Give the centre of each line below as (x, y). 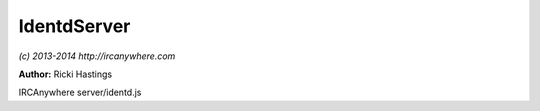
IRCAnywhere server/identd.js (80, 92)
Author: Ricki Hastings (65, 74)
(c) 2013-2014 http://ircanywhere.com (97, 56)
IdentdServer (74, 26)
